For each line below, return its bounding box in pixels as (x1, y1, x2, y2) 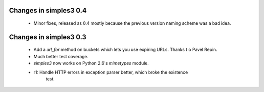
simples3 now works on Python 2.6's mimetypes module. (33, 61, 149, 66)
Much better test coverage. (33, 53, 88, 59)
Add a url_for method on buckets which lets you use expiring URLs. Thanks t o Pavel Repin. (33, 46, 218, 53)
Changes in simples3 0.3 (9, 33, 87, 41)
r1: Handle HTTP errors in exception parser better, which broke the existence (33, 69, 188, 75)
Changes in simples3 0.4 (9, 6, 87, 15)
